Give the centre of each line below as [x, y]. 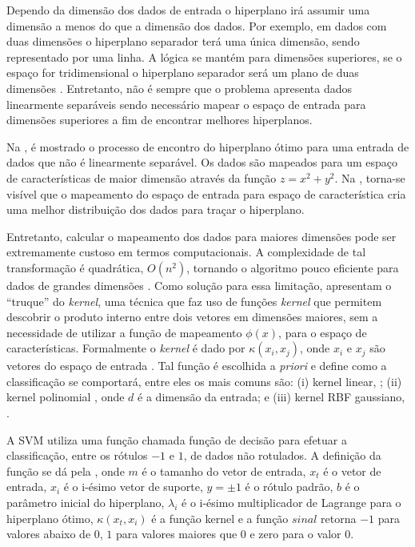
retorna [339, 518]
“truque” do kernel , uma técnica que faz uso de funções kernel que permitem [194, 301]
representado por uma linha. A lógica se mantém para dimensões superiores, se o [204, 56]
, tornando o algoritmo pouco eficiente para [293, 267]
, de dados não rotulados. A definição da [282, 455]
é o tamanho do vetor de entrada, [224, 471]
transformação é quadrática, [75, 267]
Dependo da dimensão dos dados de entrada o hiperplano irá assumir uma [188, 10]
